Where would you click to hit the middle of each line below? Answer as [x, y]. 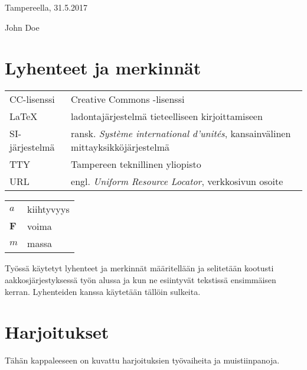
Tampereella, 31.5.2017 [46, 7]
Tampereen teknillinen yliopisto [136, 164]
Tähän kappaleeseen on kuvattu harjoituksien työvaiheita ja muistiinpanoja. [142, 360]
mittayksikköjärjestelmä [120, 147]
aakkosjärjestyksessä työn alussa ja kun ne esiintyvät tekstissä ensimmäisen [141, 279]
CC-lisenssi [32, 99]
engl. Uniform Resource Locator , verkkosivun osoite [177, 181]
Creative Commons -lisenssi [128, 99]
